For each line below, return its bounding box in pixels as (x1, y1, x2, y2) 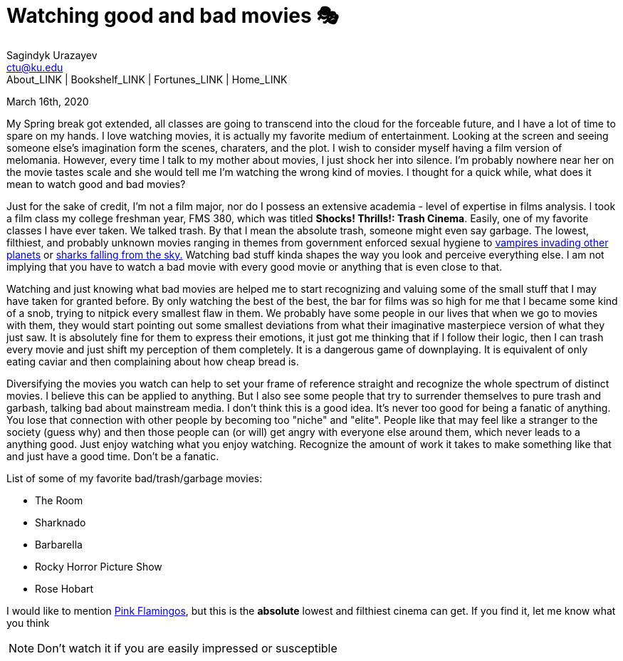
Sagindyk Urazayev (6, 48, 98, 61)
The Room (35, 494, 83, 506)
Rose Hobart (35, 582, 94, 595)
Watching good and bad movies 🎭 (6, 4, 339, 28)
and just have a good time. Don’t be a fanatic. (6, 449, 219, 462)
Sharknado (35, 516, 86, 529)
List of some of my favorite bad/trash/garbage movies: (6, 472, 263, 484)
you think (6, 616, 50, 629)
